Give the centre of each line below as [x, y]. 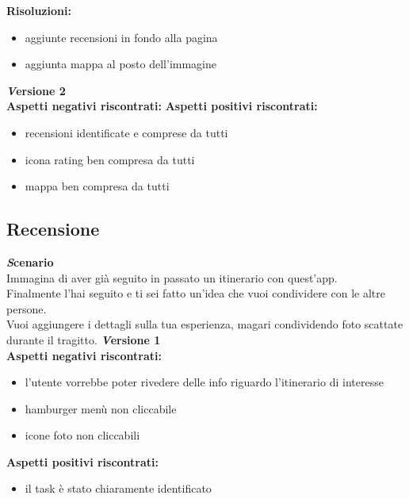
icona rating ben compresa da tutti [110, 159]
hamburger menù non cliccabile [101, 408]
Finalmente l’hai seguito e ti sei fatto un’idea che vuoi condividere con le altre [196, 293]
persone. [27, 308]
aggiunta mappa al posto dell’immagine [121, 64]
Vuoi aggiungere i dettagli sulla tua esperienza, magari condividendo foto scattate [205, 324]
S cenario [30, 261]
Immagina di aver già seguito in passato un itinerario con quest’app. [172, 277]
